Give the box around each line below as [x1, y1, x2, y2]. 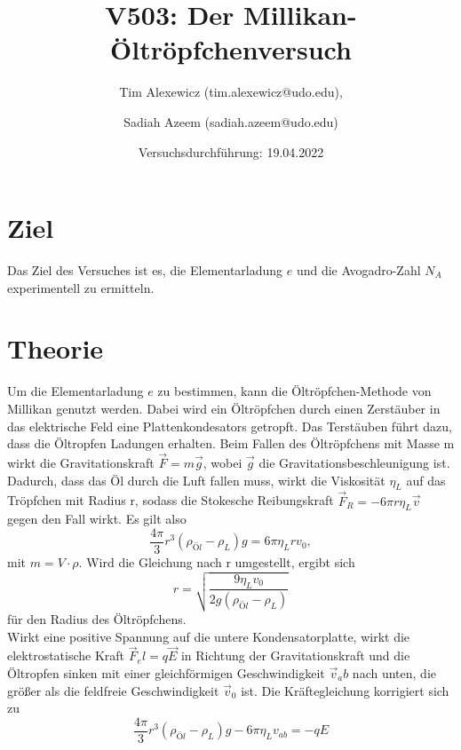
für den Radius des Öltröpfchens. [7, 609, 187, 628]
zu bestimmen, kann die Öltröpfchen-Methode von [157, 382, 432, 400]
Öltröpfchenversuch [110, 31, 352, 67]
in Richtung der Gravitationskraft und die [180, 646, 410, 665]
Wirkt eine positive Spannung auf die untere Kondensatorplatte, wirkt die [7, 627, 410, 645]
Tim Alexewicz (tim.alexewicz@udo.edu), [119, 83, 343, 101]
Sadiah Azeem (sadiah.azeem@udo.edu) [123, 112, 338, 130]
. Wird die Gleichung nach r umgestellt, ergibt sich [78, 553, 355, 571]
